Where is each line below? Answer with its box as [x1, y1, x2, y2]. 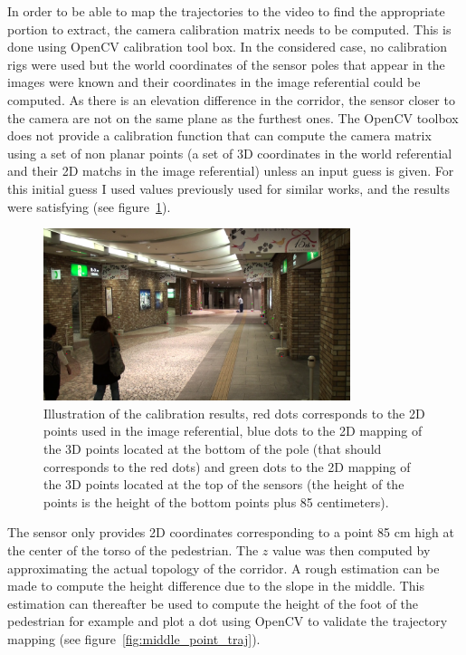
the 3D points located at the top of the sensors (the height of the [43, 475, 404, 494]
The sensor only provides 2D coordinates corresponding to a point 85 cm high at [7, 523, 454, 542]
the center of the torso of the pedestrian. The [7, 541, 259, 560]
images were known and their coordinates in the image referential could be [7, 72, 421, 92]
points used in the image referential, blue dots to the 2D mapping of [43, 421, 423, 440]
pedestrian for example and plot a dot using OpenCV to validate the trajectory [7, 612, 448, 631]
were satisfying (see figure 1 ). [7, 197, 171, 216]
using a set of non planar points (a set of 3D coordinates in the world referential [7, 143, 452, 162]
